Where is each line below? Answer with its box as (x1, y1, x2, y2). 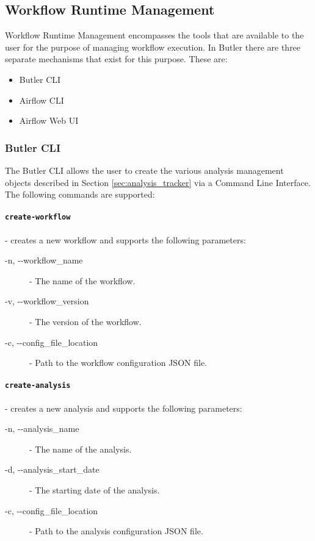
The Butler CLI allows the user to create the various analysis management (5, 163, 284, 176)
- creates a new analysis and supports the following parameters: (5, 401, 242, 414)
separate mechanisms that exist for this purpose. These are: (5, 52, 228, 65)
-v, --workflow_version (5, 295, 89, 307)
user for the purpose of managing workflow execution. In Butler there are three (5, 40, 301, 53)
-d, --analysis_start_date (5, 463, 100, 476)
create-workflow (5, 213, 71, 222)
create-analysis (5, 381, 71, 390)
